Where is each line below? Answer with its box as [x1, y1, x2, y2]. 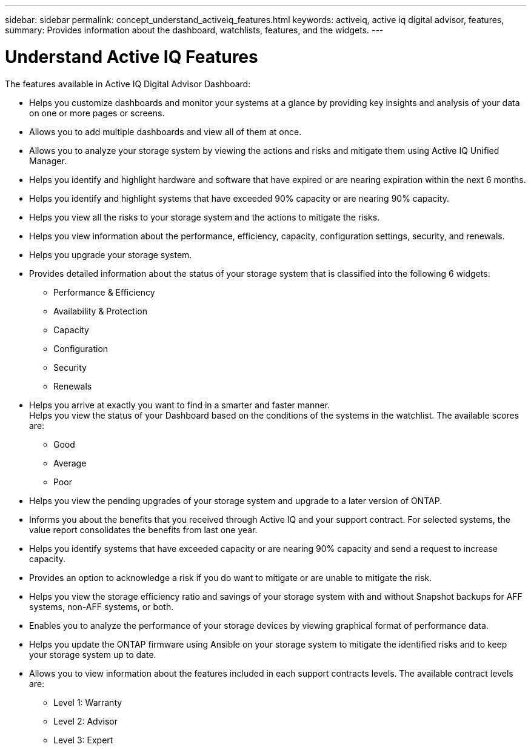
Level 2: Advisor [53, 715, 118, 726]
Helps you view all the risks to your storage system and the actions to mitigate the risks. [29, 211, 380, 222]
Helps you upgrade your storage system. [29, 249, 192, 260]
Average [53, 457, 87, 468]
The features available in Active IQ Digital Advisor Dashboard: [5, 78, 251, 89]
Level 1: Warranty [53, 697, 122, 708]
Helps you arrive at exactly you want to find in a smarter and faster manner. [29, 399, 330, 410]
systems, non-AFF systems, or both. [29, 601, 174, 612]
